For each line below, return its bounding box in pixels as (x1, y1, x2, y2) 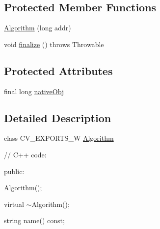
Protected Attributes (4, 63, 113, 78)
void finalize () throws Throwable (4, 39, 104, 49)
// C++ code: (4, 149, 47, 159)
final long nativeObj (4, 86, 64, 96)
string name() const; (4, 215, 65, 226)
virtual (4, 199, 24, 209)
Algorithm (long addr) (4, 23, 71, 33)
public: (4, 166, 25, 176)
